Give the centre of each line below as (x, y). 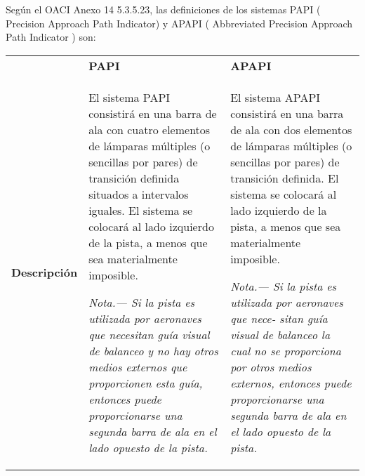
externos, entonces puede (291, 383)
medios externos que (138, 366)
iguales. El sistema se (141, 210)
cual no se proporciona (286, 350)
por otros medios (271, 366)
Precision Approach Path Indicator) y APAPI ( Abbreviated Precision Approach (179, 23)
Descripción (45, 272)
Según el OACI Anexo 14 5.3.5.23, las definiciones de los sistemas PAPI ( (163, 9)
